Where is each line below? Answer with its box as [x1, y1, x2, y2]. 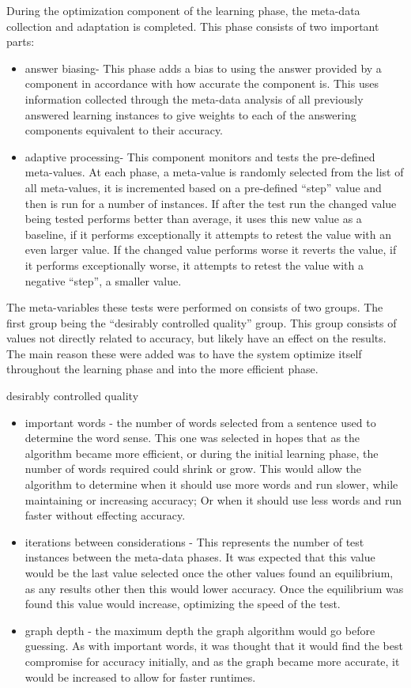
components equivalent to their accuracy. [25, 122, 224, 138]
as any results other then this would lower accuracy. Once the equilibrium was [25, 580, 404, 596]
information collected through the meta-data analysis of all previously [25, 90, 364, 107]
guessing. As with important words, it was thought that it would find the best [25, 637, 403, 654]
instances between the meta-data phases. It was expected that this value [25, 549, 375, 565]
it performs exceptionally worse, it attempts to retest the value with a [25, 256, 364, 273]
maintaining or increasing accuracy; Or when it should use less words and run [25, 491, 402, 508]
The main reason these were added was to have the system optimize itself [6, 345, 362, 361]
